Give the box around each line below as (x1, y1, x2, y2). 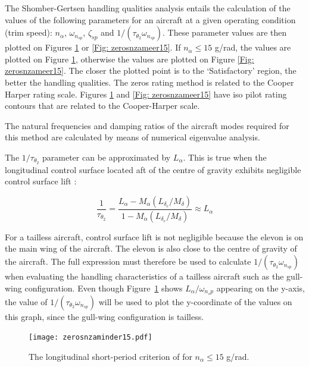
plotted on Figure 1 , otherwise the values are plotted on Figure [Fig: (5, 52, 254, 65)
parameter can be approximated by (42, 150, 171, 163)
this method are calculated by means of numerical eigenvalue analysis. (5, 131, 260, 143)
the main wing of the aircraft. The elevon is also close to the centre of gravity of (5, 242, 297, 255)
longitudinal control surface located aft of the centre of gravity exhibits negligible (5, 163, 301, 175)
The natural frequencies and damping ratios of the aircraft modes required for (5, 119, 289, 131)
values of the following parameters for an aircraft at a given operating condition (5, 13, 296, 26)
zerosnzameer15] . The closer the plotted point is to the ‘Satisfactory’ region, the (5, 64, 296, 77)
